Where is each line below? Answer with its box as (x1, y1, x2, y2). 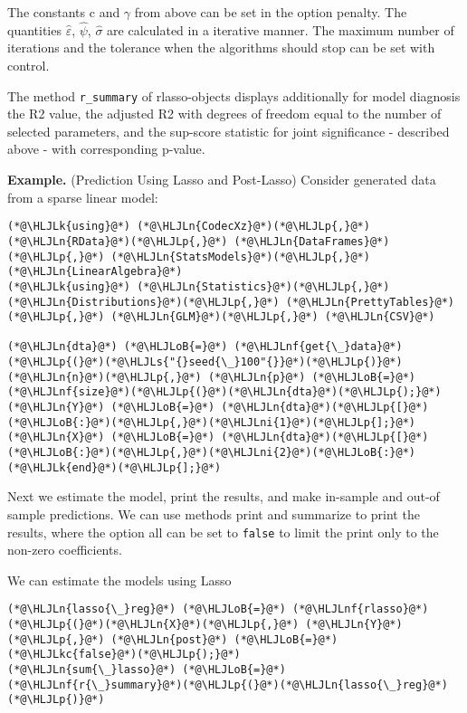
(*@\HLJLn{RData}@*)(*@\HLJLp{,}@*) (7, 234, 228, 248)
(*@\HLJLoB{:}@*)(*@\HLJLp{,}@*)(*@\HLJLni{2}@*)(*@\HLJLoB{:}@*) (7, 446, 416, 460)
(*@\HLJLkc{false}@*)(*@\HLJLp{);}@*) (7, 648, 241, 661)
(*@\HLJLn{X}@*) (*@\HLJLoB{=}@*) (7, 431, 215, 444)
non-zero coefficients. (7, 540, 122, 559)
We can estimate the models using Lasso (7, 570, 232, 589)
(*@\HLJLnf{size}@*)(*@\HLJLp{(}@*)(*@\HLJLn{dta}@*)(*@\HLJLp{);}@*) (7, 385, 442, 399)
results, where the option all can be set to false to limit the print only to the (7, 522, 439, 541)
